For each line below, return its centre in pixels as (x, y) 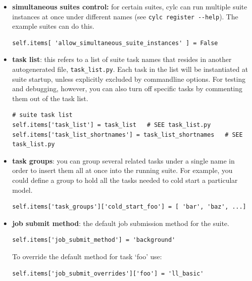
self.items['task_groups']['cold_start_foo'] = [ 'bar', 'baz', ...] (129, 207)
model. (22, 190)
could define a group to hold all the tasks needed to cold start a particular (125, 180)
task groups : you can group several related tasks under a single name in (124, 160)
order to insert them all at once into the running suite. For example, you (122, 170)
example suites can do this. (53, 26)
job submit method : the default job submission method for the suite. (121, 223)
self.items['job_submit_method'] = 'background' (94, 240)
